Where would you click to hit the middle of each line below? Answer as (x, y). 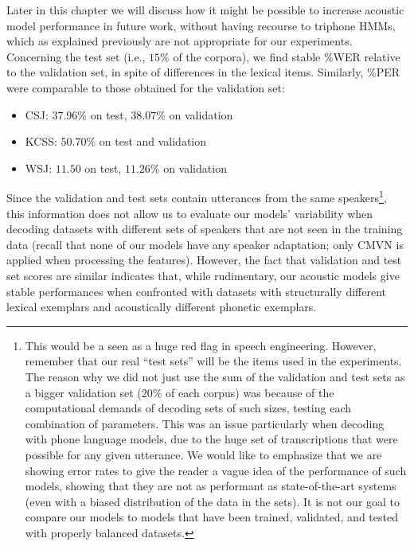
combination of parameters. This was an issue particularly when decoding (205, 423)
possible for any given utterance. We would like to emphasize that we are (203, 454)
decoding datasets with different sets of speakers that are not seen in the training (205, 229)
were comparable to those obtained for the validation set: (146, 87)
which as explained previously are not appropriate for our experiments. (180, 41)
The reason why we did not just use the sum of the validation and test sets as (215, 376)
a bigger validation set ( (83, 392)
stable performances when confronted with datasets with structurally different (197, 291)
